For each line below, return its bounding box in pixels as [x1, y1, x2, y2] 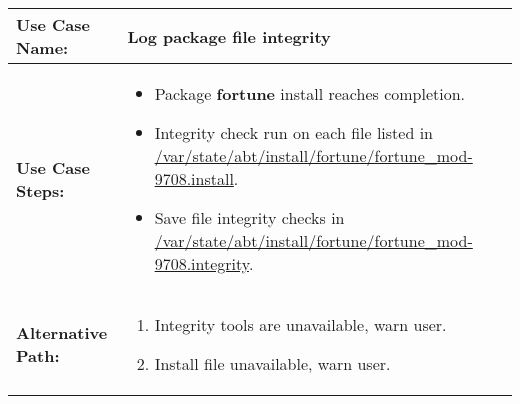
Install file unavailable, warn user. [154, 352, 391, 375]
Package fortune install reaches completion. [154, 82, 466, 105]
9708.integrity [154, 252, 249, 275]
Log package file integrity [127, 24, 331, 48]
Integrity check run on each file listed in [154, 121, 434, 144]
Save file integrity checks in [154, 206, 345, 229]
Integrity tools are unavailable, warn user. [154, 313, 447, 336]
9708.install [154, 167, 234, 190]
